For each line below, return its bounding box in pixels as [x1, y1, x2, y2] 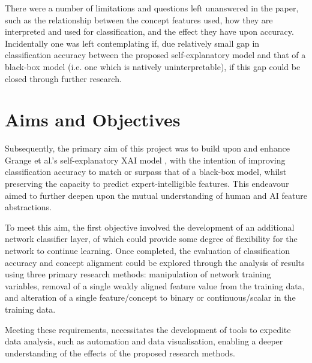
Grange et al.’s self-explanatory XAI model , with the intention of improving [5, 153, 286, 166]
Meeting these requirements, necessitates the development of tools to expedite [5, 323, 291, 335]
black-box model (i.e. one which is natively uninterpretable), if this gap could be [5, 60, 301, 72]
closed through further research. [5, 72, 122, 84]
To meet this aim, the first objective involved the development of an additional [5, 220, 295, 233]
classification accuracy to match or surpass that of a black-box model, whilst [5, 165, 287, 178]
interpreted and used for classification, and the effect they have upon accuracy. [5, 25, 294, 38]
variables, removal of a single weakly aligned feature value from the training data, [5, 279, 305, 292]
